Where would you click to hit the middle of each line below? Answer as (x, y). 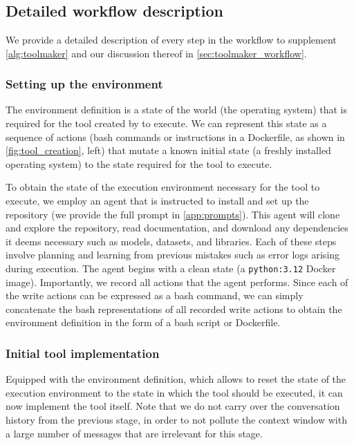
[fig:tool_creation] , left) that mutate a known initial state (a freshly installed (168, 150)
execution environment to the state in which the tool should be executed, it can (174, 392)
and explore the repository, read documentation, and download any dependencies (177, 228)
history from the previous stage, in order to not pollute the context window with (176, 419)
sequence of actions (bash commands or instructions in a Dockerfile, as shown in (175, 136)
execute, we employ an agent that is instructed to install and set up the (157, 200)
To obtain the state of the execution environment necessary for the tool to (163, 187)
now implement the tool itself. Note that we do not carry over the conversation (173, 406)
